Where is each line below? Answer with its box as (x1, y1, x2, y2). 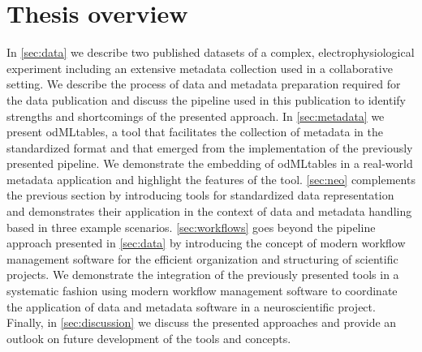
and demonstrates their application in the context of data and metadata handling (6, 203, 412, 220)
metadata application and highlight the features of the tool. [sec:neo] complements (6, 170, 416, 187)
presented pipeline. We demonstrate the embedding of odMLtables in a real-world (6, 155, 413, 172)
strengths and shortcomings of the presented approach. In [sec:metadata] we (6, 107, 385, 124)
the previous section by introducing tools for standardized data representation (6, 187, 394, 204)
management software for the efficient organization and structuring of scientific (6, 250, 398, 267)
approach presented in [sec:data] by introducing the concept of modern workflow (6, 234, 406, 251)
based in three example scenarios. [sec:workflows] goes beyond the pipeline (6, 218, 376, 235)
